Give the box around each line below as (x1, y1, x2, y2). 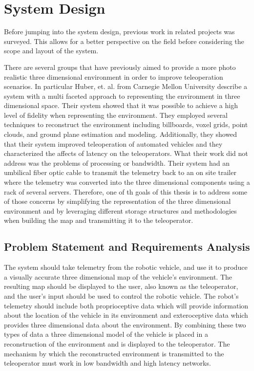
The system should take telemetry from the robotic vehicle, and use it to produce (4, 262, 248, 272)
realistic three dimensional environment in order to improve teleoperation (4, 71, 223, 82)
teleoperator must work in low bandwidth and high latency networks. (4, 358, 211, 368)
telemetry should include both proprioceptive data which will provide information (4, 300, 249, 310)
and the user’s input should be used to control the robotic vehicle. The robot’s (4, 290, 239, 301)
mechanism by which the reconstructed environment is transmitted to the (4, 348, 224, 358)
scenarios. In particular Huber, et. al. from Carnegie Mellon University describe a (4, 81, 248, 91)
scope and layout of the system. (4, 45, 99, 56)
